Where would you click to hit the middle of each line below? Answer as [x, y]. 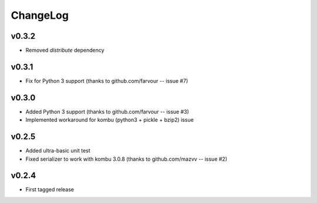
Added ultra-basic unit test [58, 151]
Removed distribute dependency [65, 50]
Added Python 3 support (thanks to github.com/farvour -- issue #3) [107, 111]
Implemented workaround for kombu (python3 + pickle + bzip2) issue [109, 120]
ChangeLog [40, 15]
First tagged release [50, 190]
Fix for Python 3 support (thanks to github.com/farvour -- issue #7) [107, 81]
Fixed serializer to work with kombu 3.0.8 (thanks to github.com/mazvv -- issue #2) [127, 159]
